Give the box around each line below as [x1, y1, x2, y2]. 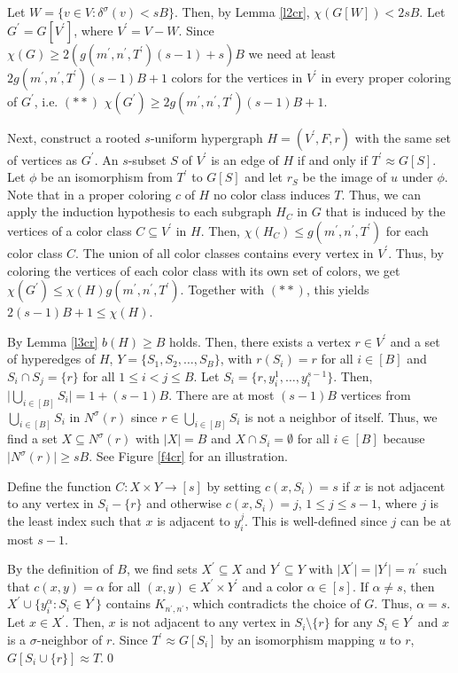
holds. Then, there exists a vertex [169, 332, 351, 350]
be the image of [302, 168, 387, 186]
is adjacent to [157, 511, 230, 529]
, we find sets [126, 560, 198, 578]
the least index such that [7, 511, 142, 529]
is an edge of [211, 150, 279, 168]
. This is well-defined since [245, 511, 387, 529]
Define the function [7, 476, 112, 495]
